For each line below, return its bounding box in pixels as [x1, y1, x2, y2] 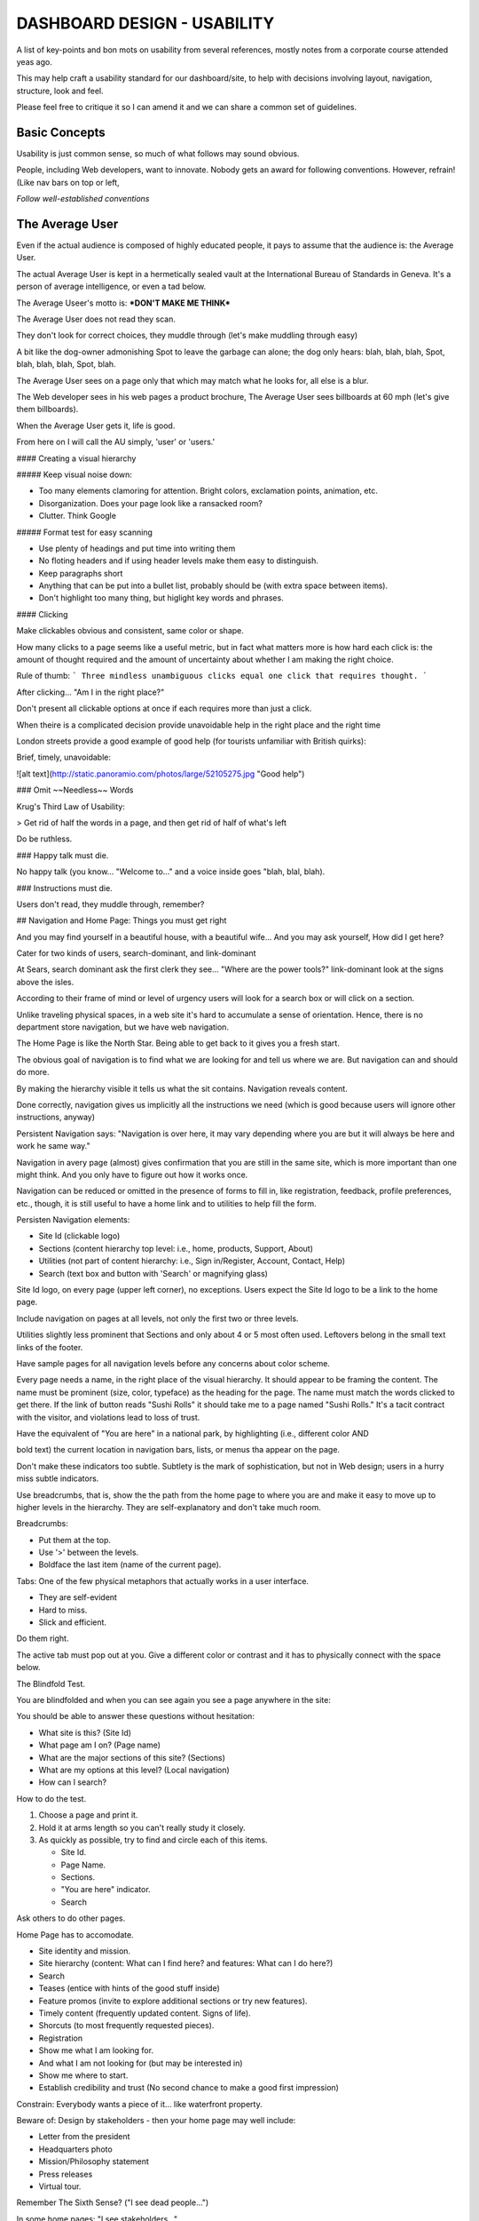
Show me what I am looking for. [38, 2045, 154, 2056]
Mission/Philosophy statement [38, 2156, 150, 2167]
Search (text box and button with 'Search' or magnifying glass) [38, 1268, 268, 1278]
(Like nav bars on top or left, [16, 177, 120, 187]
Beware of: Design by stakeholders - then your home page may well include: [16, 2115, 296, 2126]
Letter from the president [38, 2131, 130, 2142]
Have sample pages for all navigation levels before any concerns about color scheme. [16, 1358, 330, 1368]
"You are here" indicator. [60, 1884, 151, 1895]
